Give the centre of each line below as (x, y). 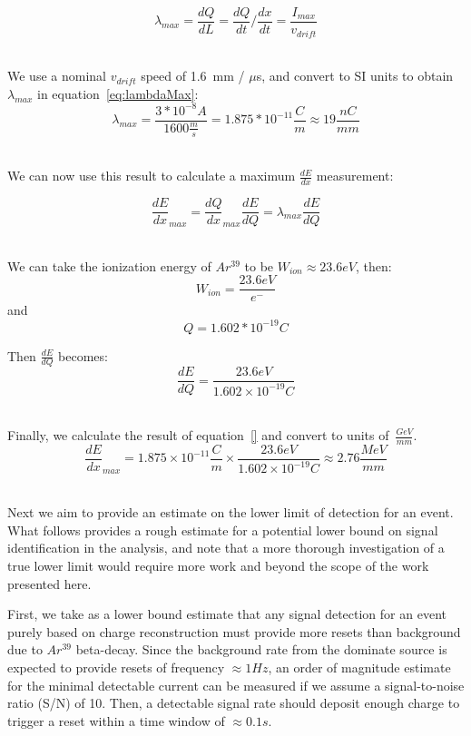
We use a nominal (57, 76)
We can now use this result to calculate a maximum (152, 176)
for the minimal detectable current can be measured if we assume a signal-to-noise (236, 685)
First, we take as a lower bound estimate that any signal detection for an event (227, 614)
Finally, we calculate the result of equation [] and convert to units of (198, 435)
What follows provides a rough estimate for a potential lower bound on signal (223, 530)
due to (25, 649)
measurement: (355, 176)
